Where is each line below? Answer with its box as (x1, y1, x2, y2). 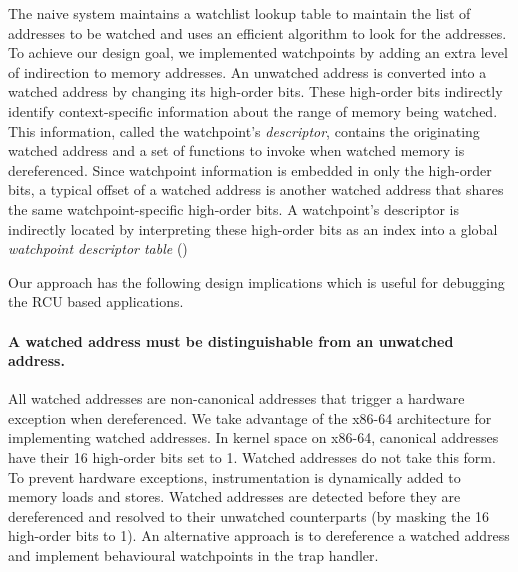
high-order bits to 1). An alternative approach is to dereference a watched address (8, 525, 510, 546)
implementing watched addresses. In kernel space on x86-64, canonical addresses (8, 427, 499, 448)
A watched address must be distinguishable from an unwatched (8, 330, 454, 351)
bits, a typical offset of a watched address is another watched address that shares (8, 179, 504, 200)
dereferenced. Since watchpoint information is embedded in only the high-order (8, 159, 492, 180)
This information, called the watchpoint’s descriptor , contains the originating (8, 120, 480, 141)
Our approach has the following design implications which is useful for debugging (8, 271, 505, 292)
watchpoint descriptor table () (8, 238, 188, 259)
